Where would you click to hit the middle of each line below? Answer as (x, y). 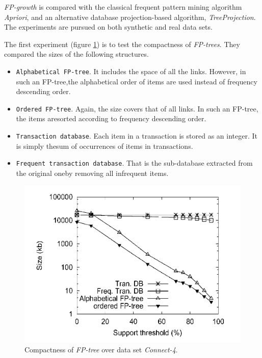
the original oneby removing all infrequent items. (92, 173)
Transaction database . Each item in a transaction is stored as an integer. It (137, 136)
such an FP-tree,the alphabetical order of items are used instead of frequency (137, 81)
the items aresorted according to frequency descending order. (111, 118)
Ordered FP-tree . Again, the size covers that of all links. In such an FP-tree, (137, 108)
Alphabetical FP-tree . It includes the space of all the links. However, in (131, 71)
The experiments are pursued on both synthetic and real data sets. (108, 27)
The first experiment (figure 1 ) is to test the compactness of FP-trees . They (122, 44)
